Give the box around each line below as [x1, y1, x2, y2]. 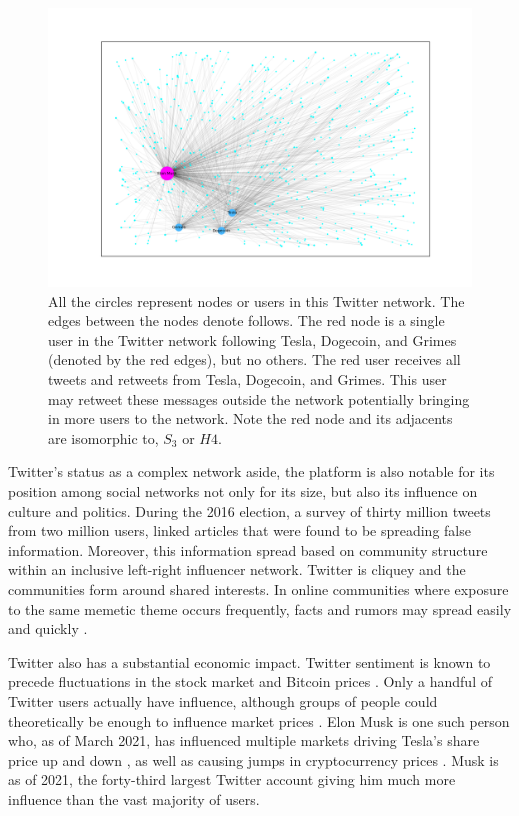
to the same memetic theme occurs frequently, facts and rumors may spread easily [8, 598, 512, 619]
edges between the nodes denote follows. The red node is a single [48, 310, 445, 331]
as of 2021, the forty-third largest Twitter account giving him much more [8, 769, 456, 790]
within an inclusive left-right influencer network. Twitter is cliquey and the [8, 559, 466, 580]
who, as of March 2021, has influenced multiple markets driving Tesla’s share [8, 730, 480, 751]
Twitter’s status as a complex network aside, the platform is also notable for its [8, 461, 495, 482]
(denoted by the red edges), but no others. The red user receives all [48, 349, 461, 370]
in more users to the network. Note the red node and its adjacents [48, 408, 453, 429]
